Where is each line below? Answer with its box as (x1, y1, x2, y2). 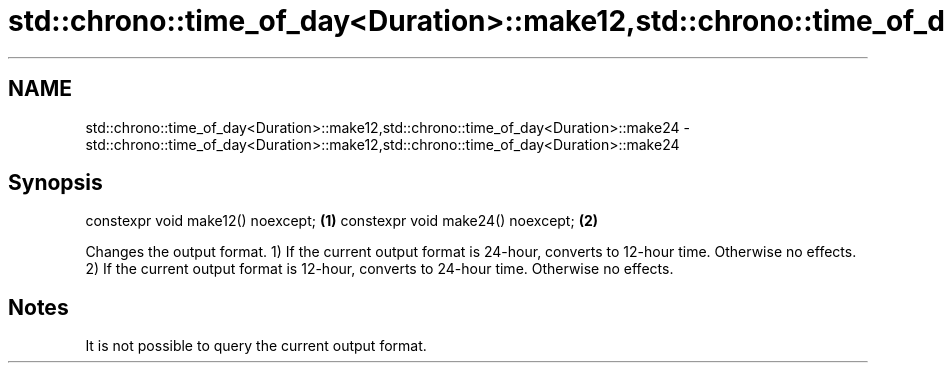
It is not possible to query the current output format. (85, 337, 427, 355)
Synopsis (8, 170, 103, 196)
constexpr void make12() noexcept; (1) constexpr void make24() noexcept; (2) (85, 212, 598, 230)
